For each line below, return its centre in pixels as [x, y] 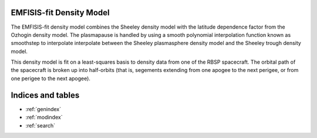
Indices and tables [45, 95]
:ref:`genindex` [43, 109]
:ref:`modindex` [44, 118]
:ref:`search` [41, 125]
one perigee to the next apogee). [51, 78]
